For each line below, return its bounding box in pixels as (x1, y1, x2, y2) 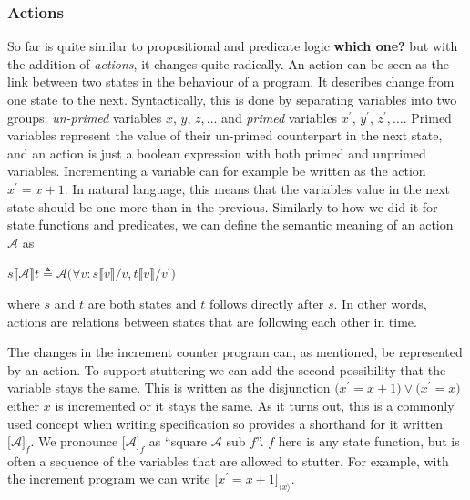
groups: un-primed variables (7, 107, 162, 127)
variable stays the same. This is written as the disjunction (7, 378, 331, 397)
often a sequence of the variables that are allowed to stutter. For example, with (7, 451, 449, 470)
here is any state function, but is (278, 432, 460, 451)
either (7, 395, 40, 414)
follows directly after (209, 293, 324, 312)
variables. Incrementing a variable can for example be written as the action (7, 161, 426, 180)
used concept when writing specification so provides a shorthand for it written (7, 413, 444, 433)
